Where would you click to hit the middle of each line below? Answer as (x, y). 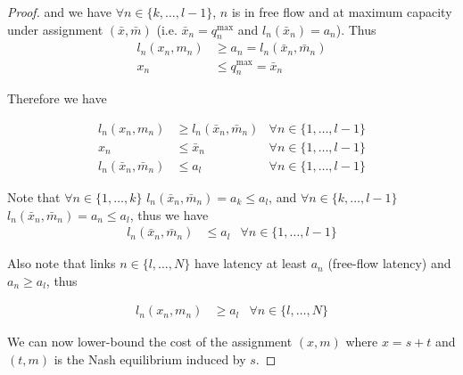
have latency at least (250, 263)
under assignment (55, 29)
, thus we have (169, 214)
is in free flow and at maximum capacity (342, 12)
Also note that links (62, 263)
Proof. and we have (59, 12)
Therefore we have (57, 98)
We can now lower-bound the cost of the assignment (150, 342)
